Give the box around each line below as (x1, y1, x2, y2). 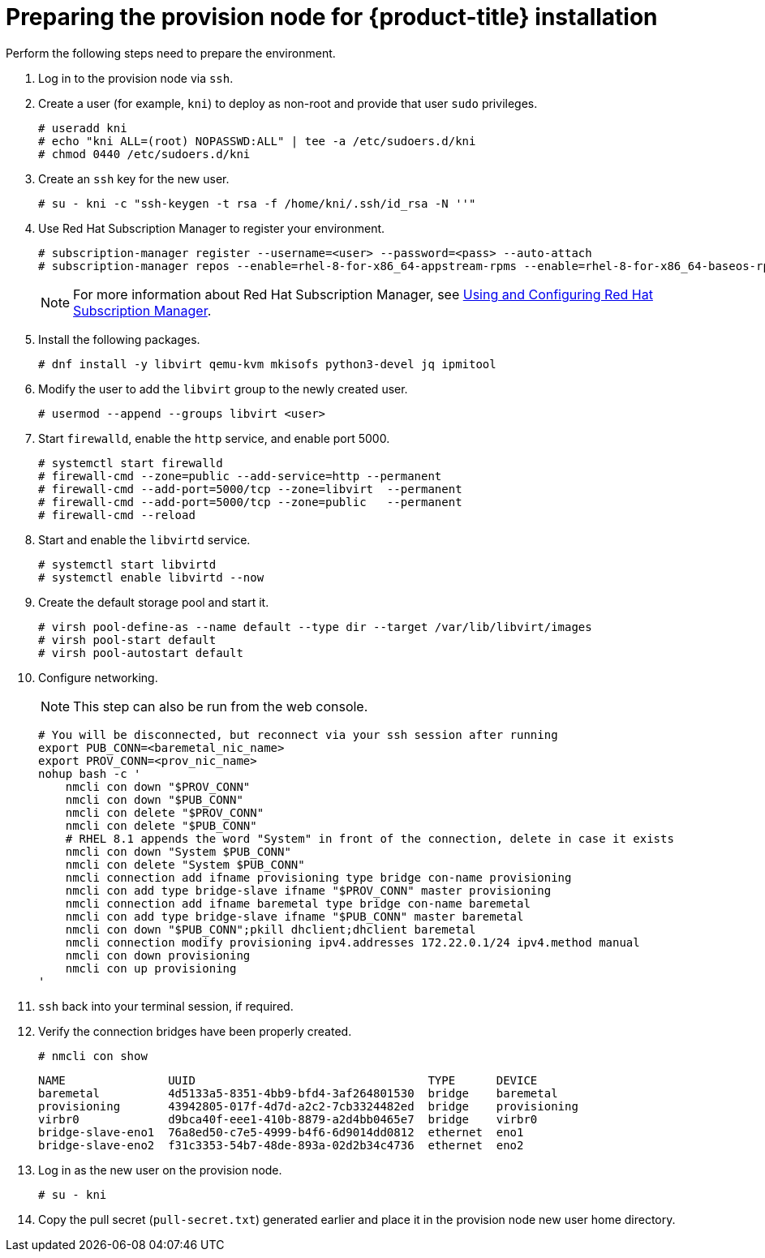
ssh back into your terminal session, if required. (38, 998, 294, 1013)
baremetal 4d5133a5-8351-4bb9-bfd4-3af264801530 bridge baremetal (38, 1086, 558, 1100)
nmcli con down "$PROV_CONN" (65, 779, 251, 793)
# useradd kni (38, 121, 127, 135)
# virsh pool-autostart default (38, 646, 243, 659)
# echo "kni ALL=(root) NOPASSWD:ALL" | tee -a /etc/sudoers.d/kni (38, 134, 476, 148)
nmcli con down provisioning (65, 948, 251, 962)
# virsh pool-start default (38, 633, 217, 646)
